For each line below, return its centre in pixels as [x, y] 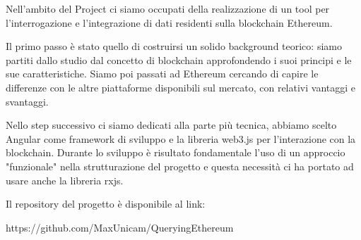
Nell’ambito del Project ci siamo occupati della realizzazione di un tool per [168, 8]
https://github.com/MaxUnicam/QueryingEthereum [120, 227]
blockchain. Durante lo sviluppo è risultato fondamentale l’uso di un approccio [176, 152]
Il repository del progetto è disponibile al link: [106, 204]
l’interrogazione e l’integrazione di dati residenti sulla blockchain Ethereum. [169, 22]
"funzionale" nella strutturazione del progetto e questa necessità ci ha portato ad [180, 166]
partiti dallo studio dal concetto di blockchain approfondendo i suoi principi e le [179, 59]
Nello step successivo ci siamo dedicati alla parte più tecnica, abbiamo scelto [171, 125]
